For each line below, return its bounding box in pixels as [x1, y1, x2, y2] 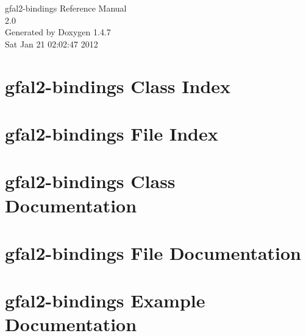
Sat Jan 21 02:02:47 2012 [5, 37, 98, 50]
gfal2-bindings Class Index [5, 73, 231, 98]
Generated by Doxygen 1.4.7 [5, 26, 111, 38]
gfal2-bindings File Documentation [5, 240, 301, 265]
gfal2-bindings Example [5, 288, 205, 313]
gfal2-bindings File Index [5, 121, 218, 145]
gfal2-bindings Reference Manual [5, 2, 127, 14]
